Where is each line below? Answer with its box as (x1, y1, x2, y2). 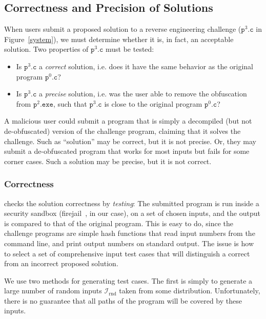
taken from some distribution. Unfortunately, (119, 285, 260, 296)
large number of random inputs (4, 285, 102, 296)
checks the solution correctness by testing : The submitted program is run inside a (4, 197, 259, 208)
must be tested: (106, 44, 154, 54)
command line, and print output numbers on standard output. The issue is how (4, 237, 254, 248)
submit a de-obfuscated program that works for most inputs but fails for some (4, 146, 250, 156)
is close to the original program (104, 98, 202, 109)
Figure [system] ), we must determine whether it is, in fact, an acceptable (4, 33, 234, 44)
